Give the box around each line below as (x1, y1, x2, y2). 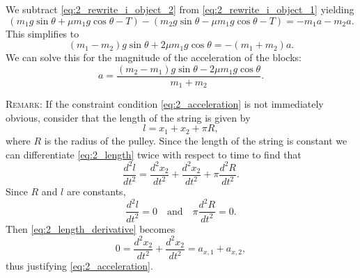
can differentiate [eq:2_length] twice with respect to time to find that (6, 147, 302, 161)
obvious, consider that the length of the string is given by (6, 110, 251, 124)
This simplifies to (6, 26, 79, 40)
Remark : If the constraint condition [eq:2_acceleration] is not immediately (6, 97, 324, 111)
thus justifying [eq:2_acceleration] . (6, 259, 153, 273)
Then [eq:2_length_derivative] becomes (6, 221, 175, 236)
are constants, (66, 184, 126, 199)
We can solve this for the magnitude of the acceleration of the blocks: (6, 50, 302, 65)
